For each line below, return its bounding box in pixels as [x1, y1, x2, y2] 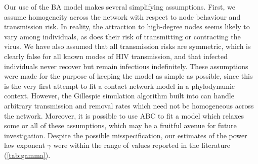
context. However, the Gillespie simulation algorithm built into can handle [4, 90, 234, 101]
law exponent [4, 140, 45, 150]
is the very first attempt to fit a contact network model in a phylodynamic [4, 80, 235, 91]
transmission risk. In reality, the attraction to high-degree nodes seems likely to [4, 21, 250, 32]
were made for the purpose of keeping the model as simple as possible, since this [4, 71, 253, 81]
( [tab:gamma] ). [4, 149, 51, 160]
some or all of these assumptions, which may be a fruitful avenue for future [4, 120, 237, 131]
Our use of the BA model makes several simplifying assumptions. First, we [4, 2, 235, 12]
